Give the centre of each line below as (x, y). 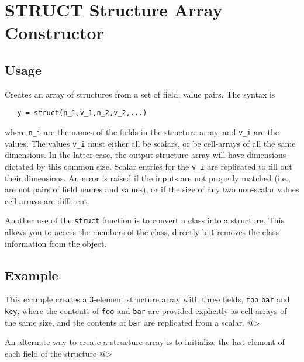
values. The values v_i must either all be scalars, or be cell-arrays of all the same (150, 143)
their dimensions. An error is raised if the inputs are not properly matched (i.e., (148, 177)
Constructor (54, 32)
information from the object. (56, 243)
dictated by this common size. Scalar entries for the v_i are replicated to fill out (148, 166)
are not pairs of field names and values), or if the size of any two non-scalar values (152, 189)
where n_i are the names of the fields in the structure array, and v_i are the (142, 132)
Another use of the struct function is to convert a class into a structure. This (144, 220)
